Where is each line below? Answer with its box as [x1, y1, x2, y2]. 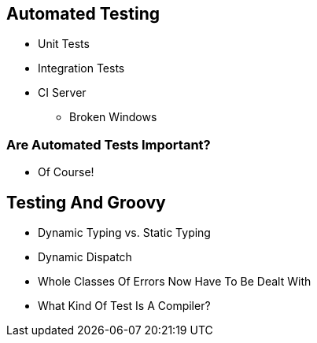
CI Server [38, 86, 87, 100]
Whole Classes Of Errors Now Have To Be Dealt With [38, 275, 311, 289]
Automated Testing [6, 4, 160, 24]
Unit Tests [38, 37, 90, 51]
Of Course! [38, 165, 94, 179]
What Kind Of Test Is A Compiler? [38, 299, 211, 313]
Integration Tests [38, 61, 125, 76]
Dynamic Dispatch [38, 250, 132, 264]
